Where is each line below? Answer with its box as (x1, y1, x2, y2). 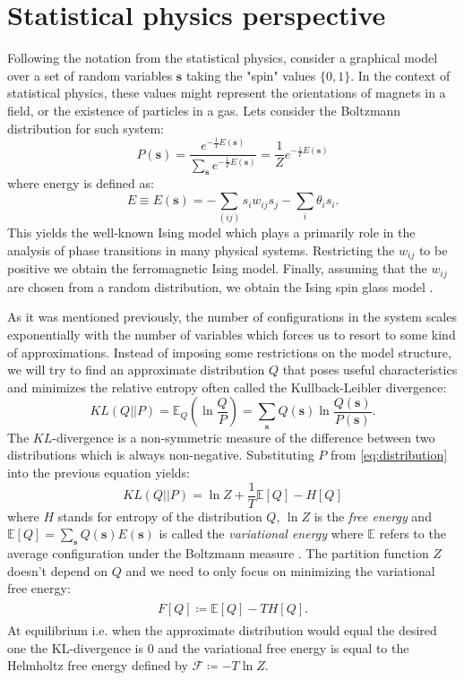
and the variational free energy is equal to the (158, 638, 409, 657)
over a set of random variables (7, 65, 173, 84)
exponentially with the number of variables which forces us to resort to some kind (7, 325, 456, 344)
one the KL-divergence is (7, 638, 143, 657)
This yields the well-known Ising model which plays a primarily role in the (7, 223, 416, 242)
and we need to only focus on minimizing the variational (125, 561, 435, 580)
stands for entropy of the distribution (57, 506, 262, 525)
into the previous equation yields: (7, 463, 190, 482)
